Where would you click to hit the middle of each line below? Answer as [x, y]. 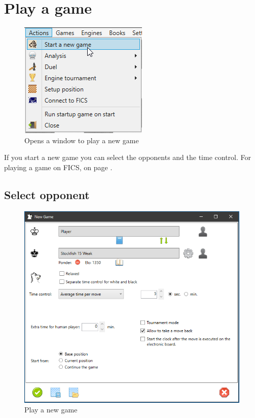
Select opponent [47, 194]
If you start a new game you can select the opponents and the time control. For [128, 157]
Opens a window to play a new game [82, 140]
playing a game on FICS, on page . [58, 167]
